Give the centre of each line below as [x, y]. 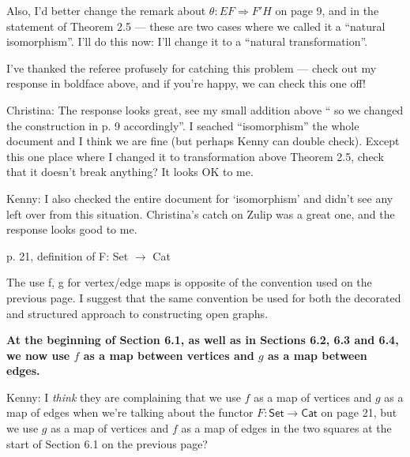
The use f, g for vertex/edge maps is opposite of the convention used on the [189, 282]
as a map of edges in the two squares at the [286, 428]
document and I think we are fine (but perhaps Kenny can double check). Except [203, 141]
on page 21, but [359, 412]
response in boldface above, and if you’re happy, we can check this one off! [186, 83]
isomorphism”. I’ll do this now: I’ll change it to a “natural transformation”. [187, 41]
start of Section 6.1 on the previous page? [107, 443]
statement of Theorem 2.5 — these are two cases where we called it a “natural [196, 26]
